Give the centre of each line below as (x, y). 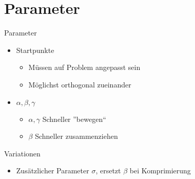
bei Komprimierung (160, 171)
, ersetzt (108, 171)
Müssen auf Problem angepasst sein (84, 67)
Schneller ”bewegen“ (74, 119)
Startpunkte (35, 50)
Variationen (22, 153)
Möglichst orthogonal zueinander (80, 84)
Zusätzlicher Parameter (53, 171)
